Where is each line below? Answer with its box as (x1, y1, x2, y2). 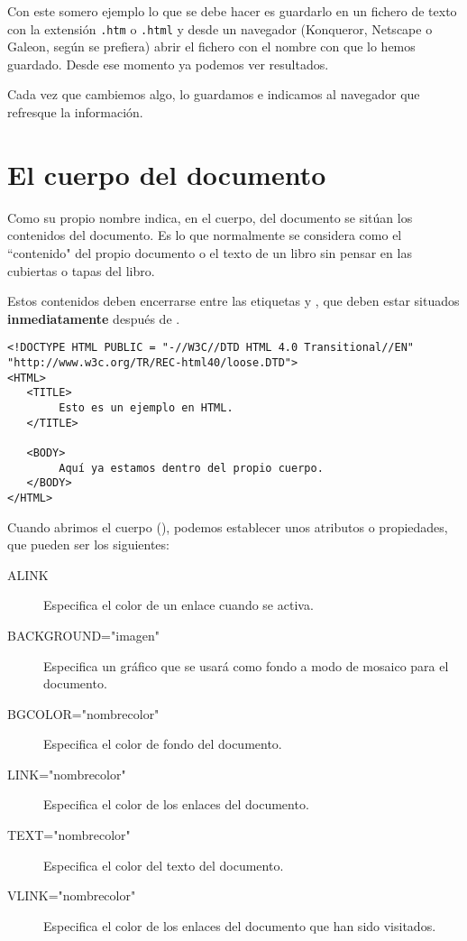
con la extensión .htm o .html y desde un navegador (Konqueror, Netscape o (7, 19, 433, 38)
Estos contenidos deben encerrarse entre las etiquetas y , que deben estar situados (7, 291, 460, 310)
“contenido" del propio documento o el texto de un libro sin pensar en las (7, 243, 412, 262)
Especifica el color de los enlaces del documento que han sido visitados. (43, 916, 436, 935)
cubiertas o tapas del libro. (7, 261, 155, 280)
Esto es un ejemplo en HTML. (59, 401, 233, 414)
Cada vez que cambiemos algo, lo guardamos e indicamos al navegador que (7, 85, 420, 104)
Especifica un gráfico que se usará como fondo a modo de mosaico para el (43, 656, 449, 675)
